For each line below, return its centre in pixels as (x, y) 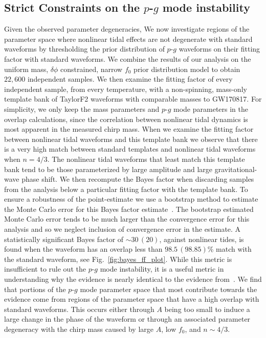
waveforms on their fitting (219, 49)
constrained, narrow (92, 69)
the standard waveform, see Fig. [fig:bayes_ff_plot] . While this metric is (118, 259)
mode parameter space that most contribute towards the (169, 289)
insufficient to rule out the (45, 269)
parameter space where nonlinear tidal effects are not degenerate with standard (128, 39)
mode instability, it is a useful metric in (162, 269)
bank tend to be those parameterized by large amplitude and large (108, 169)
